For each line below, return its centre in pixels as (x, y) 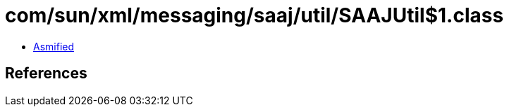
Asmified (54, 46)
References (46, 73)
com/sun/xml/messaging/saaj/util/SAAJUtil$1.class (255, 15)
